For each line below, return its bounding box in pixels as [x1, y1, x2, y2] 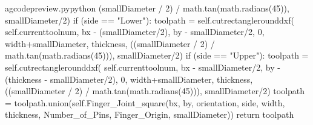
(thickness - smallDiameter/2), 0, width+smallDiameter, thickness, [5, 72, 253, 85]
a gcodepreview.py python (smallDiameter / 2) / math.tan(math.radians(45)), [5, 2, 289, 14]
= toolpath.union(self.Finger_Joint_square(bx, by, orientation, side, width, [5, 96, 285, 109]
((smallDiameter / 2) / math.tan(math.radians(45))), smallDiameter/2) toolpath [5, 85, 305, 97]
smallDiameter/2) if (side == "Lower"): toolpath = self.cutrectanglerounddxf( [5, 13, 294, 26]
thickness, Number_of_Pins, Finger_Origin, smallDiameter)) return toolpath [5, 108, 294, 121]
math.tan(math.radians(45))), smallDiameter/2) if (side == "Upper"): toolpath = [5, 49, 309, 62]
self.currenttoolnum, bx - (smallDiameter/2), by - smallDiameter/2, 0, [5, 25, 265, 38]
